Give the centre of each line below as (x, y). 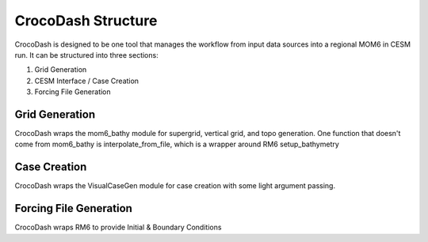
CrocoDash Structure (86, 21)
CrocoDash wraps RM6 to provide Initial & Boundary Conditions (118, 227)
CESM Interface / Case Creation (86, 81)
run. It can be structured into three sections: (86, 55)
